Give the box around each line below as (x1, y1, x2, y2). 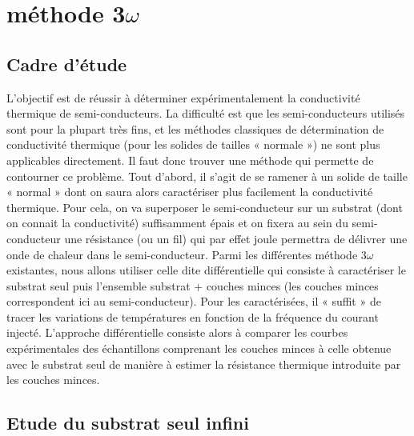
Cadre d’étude (6, 51, 127, 76)
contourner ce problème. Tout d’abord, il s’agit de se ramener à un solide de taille (6, 167, 408, 184)
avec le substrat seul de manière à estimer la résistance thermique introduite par (6, 355, 401, 372)
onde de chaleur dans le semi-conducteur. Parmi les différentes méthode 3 (6, 246, 367, 262)
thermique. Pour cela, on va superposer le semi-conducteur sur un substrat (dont (6, 198, 403, 215)
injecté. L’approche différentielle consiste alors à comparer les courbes (6, 324, 348, 341)
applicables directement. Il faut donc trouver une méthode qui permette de (6, 151, 374, 168)
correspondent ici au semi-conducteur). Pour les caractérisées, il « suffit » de (6, 293, 381, 310)
